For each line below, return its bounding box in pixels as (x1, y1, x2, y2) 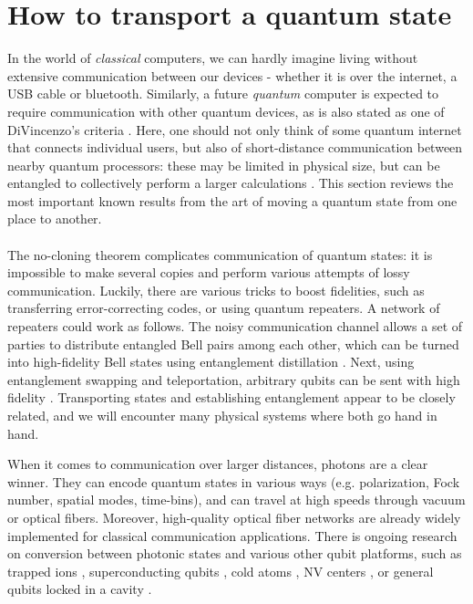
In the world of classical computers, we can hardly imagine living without (7, 48, 418, 68)
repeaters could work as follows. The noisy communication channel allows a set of (7, 317, 463, 336)
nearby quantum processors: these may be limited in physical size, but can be (7, 155, 440, 174)
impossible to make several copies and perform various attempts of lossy (7, 263, 410, 282)
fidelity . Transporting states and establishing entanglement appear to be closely (7, 388, 456, 407)
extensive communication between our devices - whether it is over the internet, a (7, 66, 458, 85)
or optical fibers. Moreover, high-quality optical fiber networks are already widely (7, 507, 461, 526)
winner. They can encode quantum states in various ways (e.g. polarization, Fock (7, 472, 460, 491)
